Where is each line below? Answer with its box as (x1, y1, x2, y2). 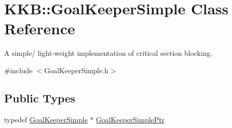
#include (4, 65, 33, 75)
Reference (4, 18, 75, 39)
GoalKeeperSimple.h (44, 65, 109, 75)
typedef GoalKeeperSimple (4, 114, 88, 124)
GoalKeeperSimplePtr (96, 114, 165, 124)
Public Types (4, 90, 76, 105)
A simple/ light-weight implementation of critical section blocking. (4, 48, 213, 58)
